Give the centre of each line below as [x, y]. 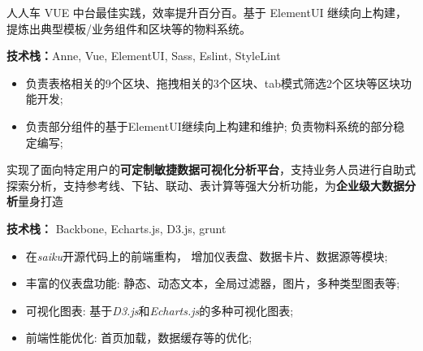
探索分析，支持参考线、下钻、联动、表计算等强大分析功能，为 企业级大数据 [205, 185]
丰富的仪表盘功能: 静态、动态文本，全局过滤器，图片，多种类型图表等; [213, 283]
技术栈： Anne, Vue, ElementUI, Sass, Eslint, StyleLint [144, 56]
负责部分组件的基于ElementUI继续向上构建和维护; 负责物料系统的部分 [209, 126]
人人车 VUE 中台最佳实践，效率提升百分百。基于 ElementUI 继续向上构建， [207, 12]
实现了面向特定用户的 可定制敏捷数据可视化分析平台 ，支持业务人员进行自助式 [211, 169]
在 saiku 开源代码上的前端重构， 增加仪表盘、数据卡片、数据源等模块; [207, 256]
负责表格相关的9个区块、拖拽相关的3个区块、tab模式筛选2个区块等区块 [213, 82]
